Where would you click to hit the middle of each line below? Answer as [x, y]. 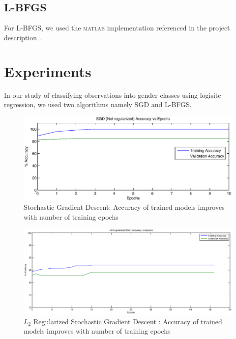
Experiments [48, 71]
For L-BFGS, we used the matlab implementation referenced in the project [117, 28]
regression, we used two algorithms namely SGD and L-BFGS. [98, 104]
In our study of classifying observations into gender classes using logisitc [113, 95]
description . [23, 37]
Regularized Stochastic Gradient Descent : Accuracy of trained [128, 321]
